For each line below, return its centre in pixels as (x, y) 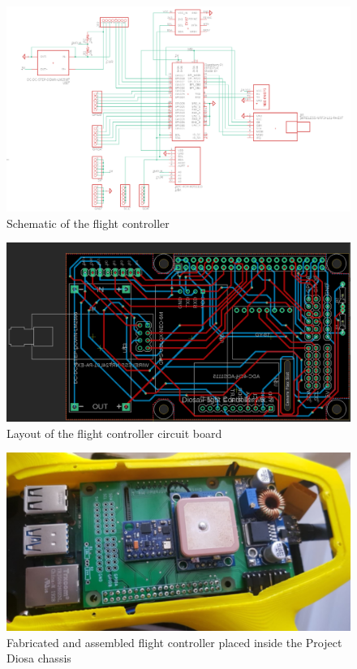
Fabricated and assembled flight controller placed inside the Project (174, 642)
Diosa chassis (39, 658)
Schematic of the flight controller (88, 223)
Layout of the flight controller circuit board (114, 433)
